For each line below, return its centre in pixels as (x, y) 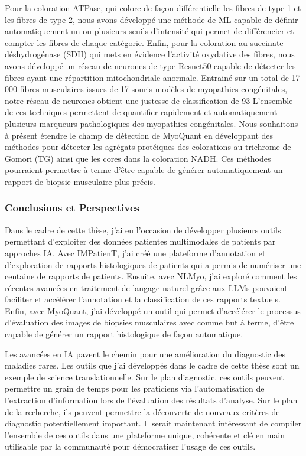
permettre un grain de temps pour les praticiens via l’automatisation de (135, 388)
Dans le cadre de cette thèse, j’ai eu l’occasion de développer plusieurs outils (143, 229)
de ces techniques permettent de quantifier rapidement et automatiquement (141, 112)
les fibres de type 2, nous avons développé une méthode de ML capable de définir (152, 19)
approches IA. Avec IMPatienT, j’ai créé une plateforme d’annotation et (135, 253)
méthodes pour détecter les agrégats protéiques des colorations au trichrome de (148, 147)
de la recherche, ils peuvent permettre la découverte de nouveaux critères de (142, 411)
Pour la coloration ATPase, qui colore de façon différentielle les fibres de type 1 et (153, 8)
